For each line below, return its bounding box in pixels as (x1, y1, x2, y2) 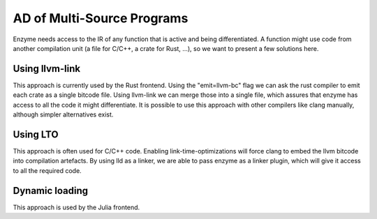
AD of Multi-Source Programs (13, 10, 188, 26)
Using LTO (13, 128, 59, 140)
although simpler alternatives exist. (13, 110, 114, 119)
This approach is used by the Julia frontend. (13, 203, 140, 211)
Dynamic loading (13, 185, 89, 197)
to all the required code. (13, 166, 82, 174)
